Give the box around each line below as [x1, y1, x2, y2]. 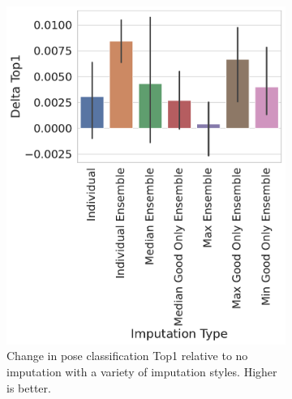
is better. [6, 379, 51, 396]
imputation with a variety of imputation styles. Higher [6, 363, 277, 380]
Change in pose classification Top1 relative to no [6, 347, 248, 364]
